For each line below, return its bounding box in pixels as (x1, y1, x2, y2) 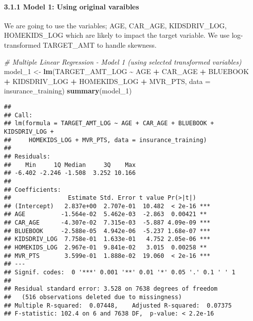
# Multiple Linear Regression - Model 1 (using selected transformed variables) (4, 56, 242, 67)
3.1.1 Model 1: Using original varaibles (4, 1, 139, 11)
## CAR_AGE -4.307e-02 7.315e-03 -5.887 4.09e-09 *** (4, 219, 211, 227)
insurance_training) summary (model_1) (4, 85, 132, 96)
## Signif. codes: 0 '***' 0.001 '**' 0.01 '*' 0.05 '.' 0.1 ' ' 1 (4, 269, 236, 276)
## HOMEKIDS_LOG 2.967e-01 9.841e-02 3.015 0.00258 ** (4, 244, 207, 251)
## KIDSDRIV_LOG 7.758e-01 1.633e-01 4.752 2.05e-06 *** (4, 236, 211, 243)
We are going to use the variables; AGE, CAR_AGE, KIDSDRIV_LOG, (4, 20, 227, 30)
